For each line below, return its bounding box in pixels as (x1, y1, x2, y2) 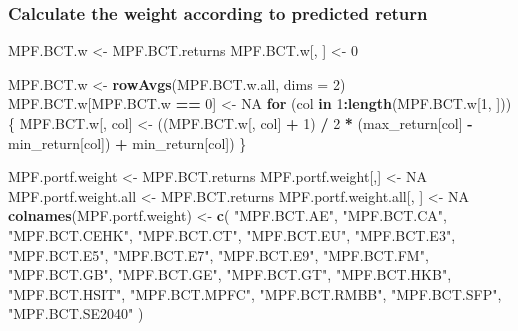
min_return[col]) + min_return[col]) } (8, 132, 247, 153)
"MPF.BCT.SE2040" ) (8, 303, 144, 324)
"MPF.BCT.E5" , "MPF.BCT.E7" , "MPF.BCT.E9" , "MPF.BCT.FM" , (8, 244, 429, 265)
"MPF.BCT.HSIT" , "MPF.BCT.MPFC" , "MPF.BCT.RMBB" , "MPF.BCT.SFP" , (8, 283, 502, 304)
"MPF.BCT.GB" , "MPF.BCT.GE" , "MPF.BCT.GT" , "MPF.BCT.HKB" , (8, 264, 452, 285)
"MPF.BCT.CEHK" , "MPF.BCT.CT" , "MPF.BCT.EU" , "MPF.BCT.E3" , (8, 224, 456, 245)
